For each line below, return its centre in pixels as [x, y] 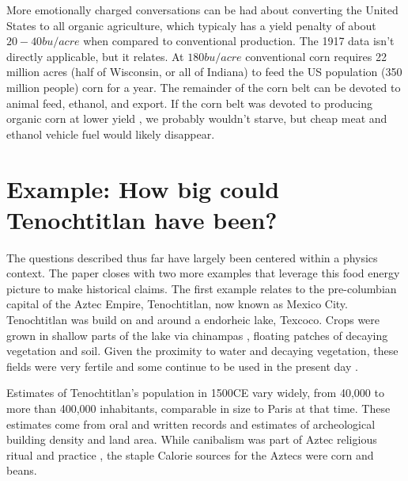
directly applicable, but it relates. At [95, 56]
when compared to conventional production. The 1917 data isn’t [239, 41]
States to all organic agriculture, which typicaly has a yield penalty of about [191, 25]
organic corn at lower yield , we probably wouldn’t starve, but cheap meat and [197, 118]
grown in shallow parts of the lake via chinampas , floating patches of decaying [197, 335]
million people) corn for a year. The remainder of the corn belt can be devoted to [204, 87]
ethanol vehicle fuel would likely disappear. [111, 134]
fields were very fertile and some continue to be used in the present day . [182, 366]
